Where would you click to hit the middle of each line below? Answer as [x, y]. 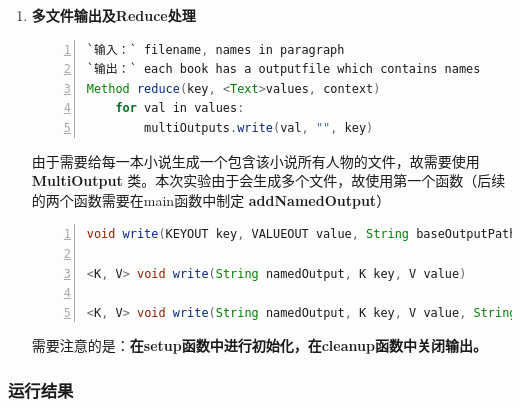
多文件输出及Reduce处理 [113, 15]
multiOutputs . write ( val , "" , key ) [259, 127]
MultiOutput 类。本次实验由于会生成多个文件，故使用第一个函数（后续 [268, 180]
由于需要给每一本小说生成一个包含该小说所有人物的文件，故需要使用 [255, 160]
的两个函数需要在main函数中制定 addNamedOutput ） [211, 199]
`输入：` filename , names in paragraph [215, 49]
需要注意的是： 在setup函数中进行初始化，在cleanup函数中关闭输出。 [259, 345]
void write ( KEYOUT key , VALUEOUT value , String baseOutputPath [301, 234]
